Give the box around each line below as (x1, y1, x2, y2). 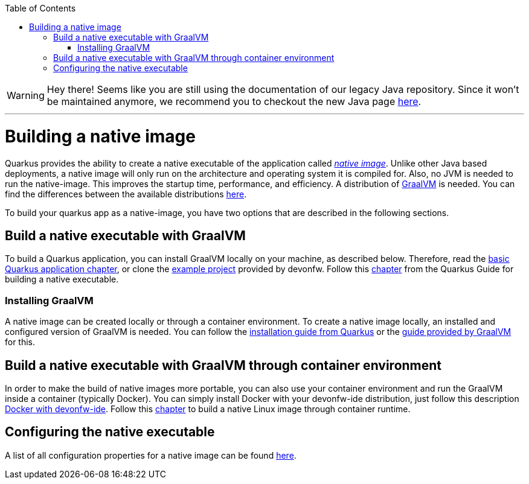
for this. (5, 337, 36, 348)
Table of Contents (5, 3, 76, 13)
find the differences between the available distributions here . (5, 188, 247, 199)
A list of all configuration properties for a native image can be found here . (5, 450, 297, 460)
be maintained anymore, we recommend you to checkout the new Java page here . (46, 95, 422, 107)
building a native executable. (5, 274, 119, 285)
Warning (7, 89, 45, 101)
